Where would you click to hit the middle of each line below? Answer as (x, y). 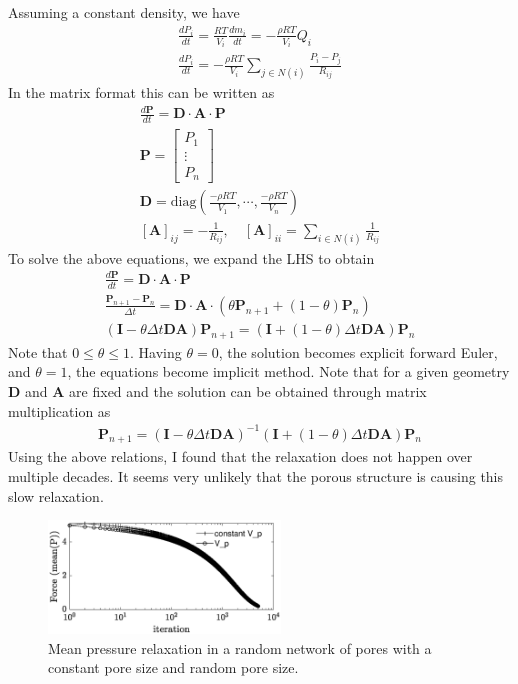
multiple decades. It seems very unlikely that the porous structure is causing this (256, 476)
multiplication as (59, 410)
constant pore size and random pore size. (173, 667)
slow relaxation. (56, 495)
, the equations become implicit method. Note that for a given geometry (288, 371)
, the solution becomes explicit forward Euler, (358, 351)
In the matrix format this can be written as (141, 92)
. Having (156, 351)
